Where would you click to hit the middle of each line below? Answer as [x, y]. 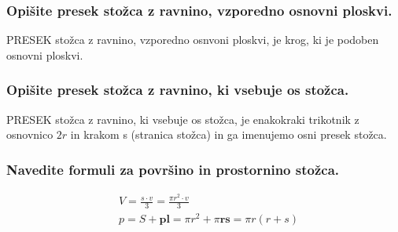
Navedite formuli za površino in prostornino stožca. [173, 169]
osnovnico [30, 134]
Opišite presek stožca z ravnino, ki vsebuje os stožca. [178, 90]
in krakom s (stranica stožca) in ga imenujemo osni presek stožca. [228, 134]
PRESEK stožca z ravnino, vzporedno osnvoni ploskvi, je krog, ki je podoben [193, 40]
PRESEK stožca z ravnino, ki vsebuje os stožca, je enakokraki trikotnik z [183, 119]
